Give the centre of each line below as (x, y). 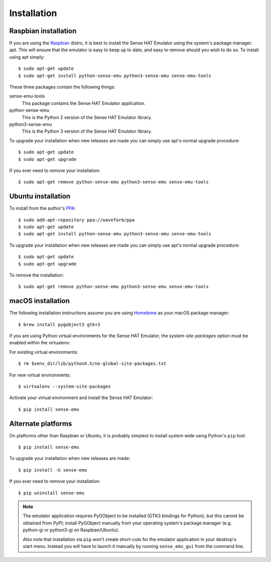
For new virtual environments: (40, 375)
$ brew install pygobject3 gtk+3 (59, 324)
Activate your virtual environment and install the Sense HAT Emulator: (81, 398)
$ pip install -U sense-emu (53, 470)
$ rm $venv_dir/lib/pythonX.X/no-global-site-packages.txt (92, 364)
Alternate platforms (41, 424)
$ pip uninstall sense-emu (51, 493)
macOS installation (40, 301)
